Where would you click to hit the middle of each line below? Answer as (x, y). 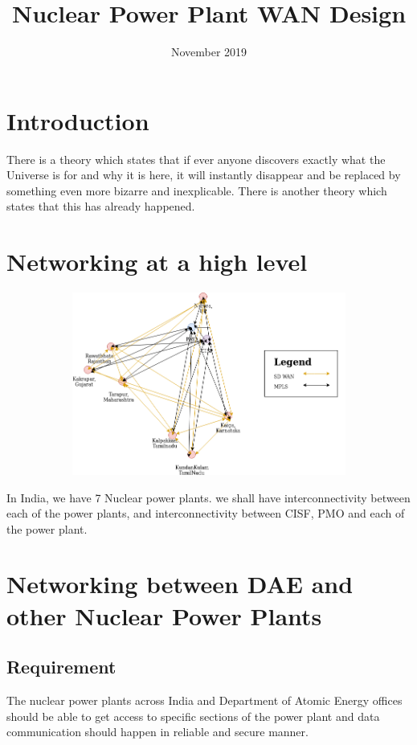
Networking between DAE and (180, 584)
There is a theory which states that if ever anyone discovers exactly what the (196, 159)
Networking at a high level (157, 262)
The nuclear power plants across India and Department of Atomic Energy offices (204, 700)
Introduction (78, 120)
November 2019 (209, 52)
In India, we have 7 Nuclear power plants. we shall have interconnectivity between (208, 497)
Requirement (61, 667)
